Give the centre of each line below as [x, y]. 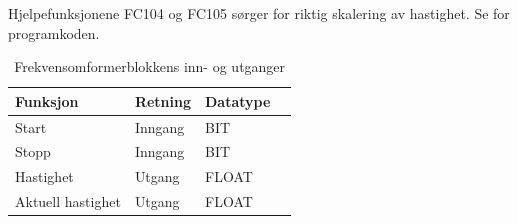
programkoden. [54, 32]
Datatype [238, 100]
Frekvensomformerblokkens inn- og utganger [150, 66]
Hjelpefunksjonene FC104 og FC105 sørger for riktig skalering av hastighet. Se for [259, 13]
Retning [163, 100]
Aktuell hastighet [68, 201]
